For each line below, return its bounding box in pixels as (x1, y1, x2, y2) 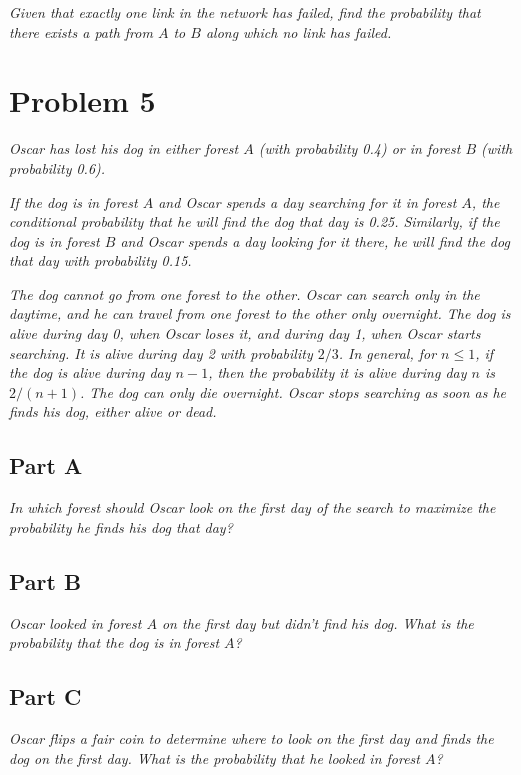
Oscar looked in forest (9, 612, 142, 633)
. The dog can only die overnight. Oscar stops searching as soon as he (80, 381, 507, 402)
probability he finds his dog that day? (9, 516, 233, 537)
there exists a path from (9, 21, 153, 42)
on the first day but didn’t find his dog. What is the (161, 612, 474, 633)
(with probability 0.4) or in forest (258, 138, 461, 159)
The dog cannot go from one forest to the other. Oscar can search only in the (9, 283, 480, 304)
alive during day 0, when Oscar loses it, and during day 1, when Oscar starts (9, 323, 481, 344)
